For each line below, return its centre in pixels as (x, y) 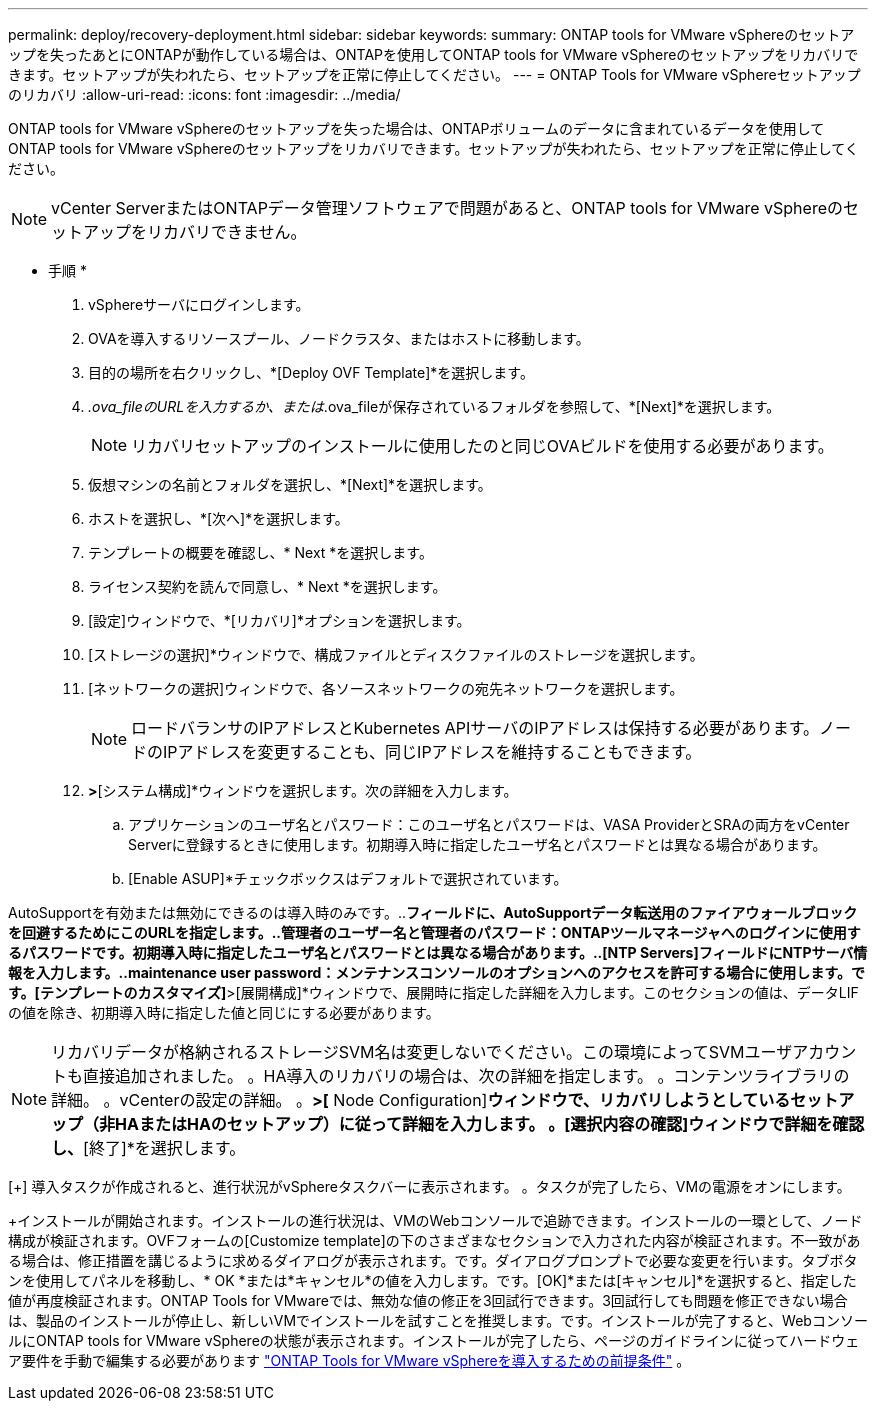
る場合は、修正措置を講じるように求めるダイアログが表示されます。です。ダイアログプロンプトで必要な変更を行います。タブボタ (433, 1260)
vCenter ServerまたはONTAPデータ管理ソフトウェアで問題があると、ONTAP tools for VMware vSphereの (447, 208)
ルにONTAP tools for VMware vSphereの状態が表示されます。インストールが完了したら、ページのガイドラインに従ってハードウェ (434, 1340)
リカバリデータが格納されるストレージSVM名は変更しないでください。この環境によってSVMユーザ (422, 1052)
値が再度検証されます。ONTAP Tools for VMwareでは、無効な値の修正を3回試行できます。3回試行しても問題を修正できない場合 (428, 1300)
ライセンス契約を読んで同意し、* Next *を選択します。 (267, 586)
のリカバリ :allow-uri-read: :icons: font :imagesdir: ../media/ (204, 94)
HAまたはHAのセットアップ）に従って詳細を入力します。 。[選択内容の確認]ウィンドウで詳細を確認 (490, 1124)
